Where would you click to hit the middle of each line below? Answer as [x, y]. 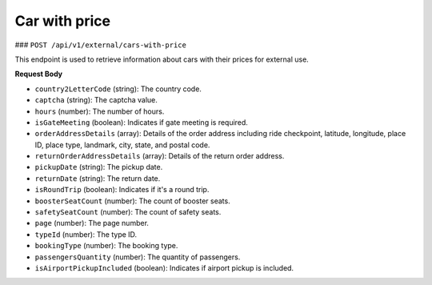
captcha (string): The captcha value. [96, 100]
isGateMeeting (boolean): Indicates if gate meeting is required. [141, 122]
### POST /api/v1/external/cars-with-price [101, 45]
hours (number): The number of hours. [100, 111]
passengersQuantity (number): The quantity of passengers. [138, 257]
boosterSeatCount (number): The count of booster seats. [133, 201]
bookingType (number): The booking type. [106, 246]
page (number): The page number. [92, 223]
